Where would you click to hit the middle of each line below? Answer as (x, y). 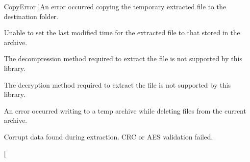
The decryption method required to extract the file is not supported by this (117, 84)
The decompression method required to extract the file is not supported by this (123, 58)
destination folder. (31, 16)
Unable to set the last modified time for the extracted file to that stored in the (122, 33)
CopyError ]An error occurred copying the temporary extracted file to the (115, 6)
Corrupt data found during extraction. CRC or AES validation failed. (109, 136)
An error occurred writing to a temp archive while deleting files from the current (125, 110)
